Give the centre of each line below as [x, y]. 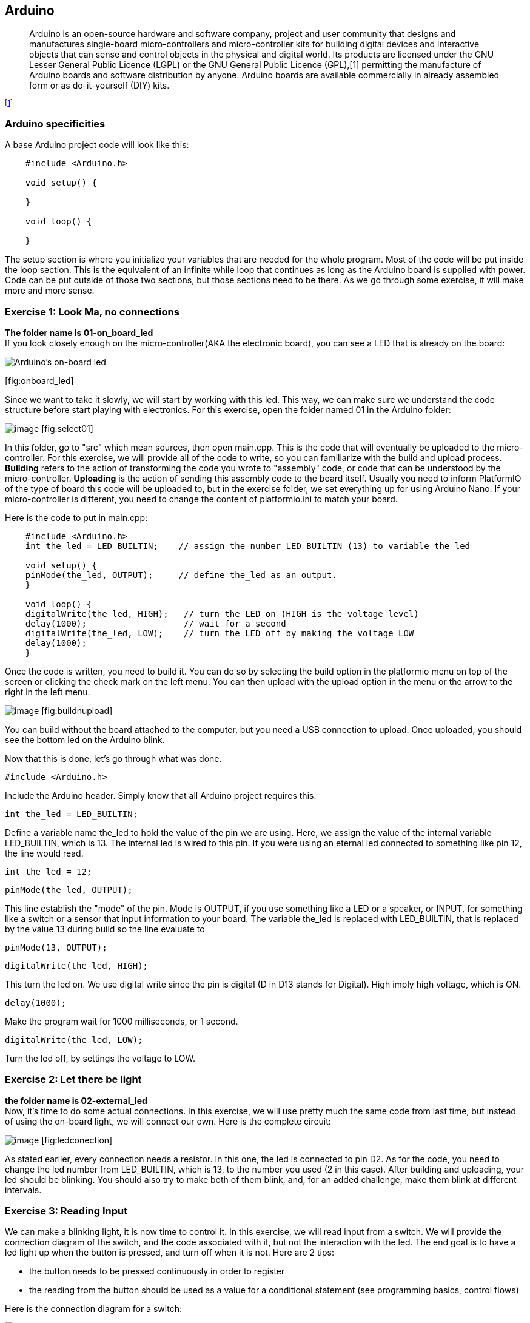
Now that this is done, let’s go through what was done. [113, 758]
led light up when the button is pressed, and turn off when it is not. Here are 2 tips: [169, 1253]
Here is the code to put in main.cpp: [76, 517]
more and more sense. [50, 291]
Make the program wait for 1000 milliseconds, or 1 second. [122, 1021]
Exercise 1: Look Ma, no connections [92, 311]
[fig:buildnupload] [77, 710]
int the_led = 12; [49, 871]
